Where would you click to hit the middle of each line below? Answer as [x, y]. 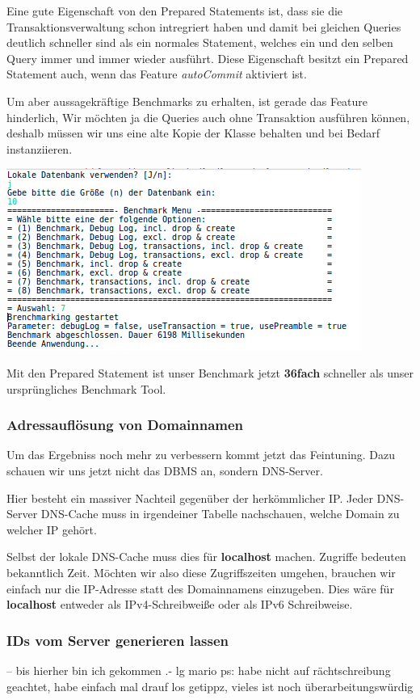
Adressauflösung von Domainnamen [125, 425]
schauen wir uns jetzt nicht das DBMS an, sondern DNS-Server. [165, 470]
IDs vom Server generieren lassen [118, 640]
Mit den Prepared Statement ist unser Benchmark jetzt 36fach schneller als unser [210, 372]
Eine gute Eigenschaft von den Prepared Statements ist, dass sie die [175, 11]
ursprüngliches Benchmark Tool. [86, 388]
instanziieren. [40, 148]
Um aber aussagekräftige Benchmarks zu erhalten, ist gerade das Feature [187, 101]
